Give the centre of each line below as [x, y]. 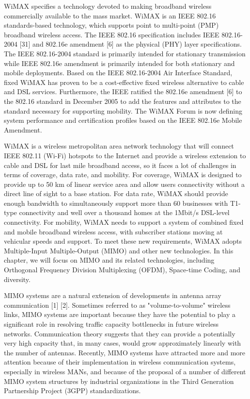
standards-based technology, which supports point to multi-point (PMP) [111, 25]
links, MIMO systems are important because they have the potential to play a [120, 314]
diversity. [17, 279]
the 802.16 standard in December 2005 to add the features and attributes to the [123, 101]
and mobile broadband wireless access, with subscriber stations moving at [113, 231]
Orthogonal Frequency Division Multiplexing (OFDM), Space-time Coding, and [122, 270]
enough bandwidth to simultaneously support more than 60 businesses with [116, 203]
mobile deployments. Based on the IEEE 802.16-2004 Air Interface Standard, [118, 73]
